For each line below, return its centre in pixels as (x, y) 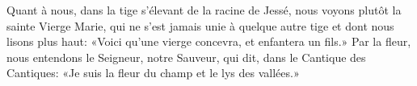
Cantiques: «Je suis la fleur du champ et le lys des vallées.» (153, 73)
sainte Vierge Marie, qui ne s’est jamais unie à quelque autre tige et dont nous (200, 25)
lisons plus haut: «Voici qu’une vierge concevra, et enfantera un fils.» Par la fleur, (209, 41)
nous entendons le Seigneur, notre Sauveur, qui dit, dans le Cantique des (186, 57)
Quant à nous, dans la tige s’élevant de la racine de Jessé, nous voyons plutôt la (204, 10)
